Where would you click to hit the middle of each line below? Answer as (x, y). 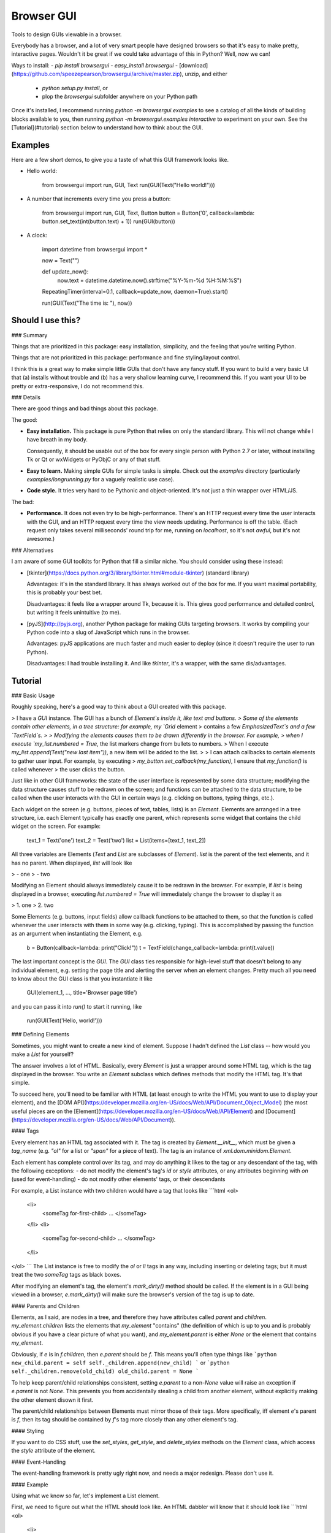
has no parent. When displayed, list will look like (72, 863)
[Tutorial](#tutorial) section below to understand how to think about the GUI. (107, 128)
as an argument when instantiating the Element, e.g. (77, 934)
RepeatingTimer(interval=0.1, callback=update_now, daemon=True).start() (135, 292)
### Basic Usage (33, 695)
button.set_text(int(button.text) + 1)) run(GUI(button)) (109, 221)
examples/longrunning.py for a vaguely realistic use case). (101, 480)
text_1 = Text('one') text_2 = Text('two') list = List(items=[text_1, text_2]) (116, 840)
